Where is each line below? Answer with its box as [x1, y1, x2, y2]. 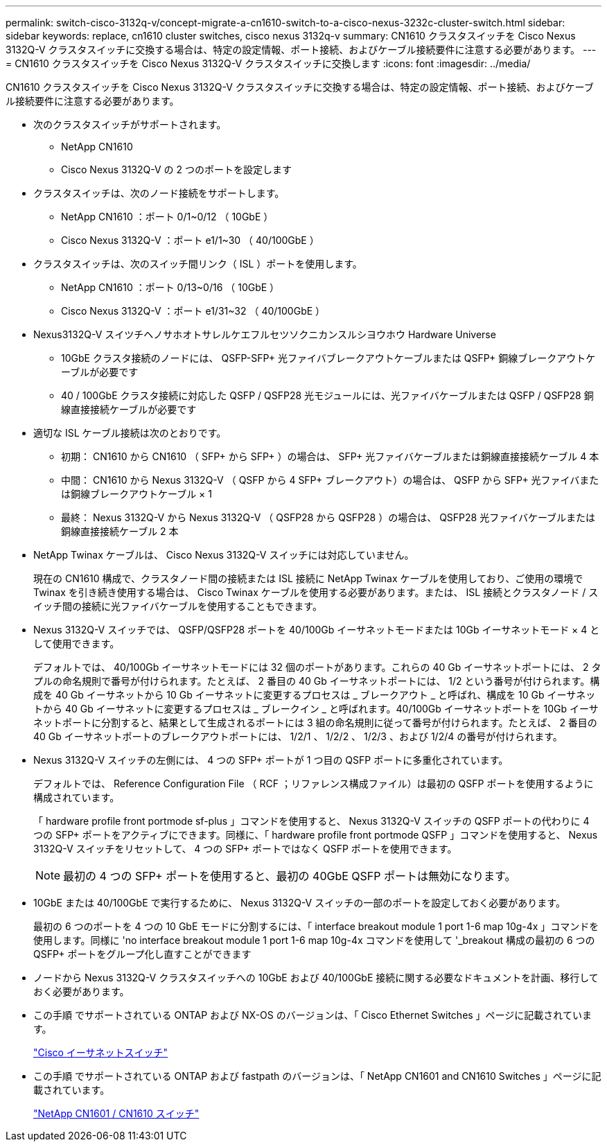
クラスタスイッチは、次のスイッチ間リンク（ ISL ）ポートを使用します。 [33, 258, 362, 270]
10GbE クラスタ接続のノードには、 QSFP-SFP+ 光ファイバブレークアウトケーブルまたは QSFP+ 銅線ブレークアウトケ [61, 352, 596, 364]
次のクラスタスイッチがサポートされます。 [33, 119, 227, 130]
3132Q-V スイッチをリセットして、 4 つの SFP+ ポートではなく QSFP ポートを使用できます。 [33, 843, 457, 855]
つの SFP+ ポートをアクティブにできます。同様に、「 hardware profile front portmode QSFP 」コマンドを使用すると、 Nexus [33, 829, 598, 841]
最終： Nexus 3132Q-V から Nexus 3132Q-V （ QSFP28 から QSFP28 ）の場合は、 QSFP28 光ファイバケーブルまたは [61, 511, 596, 523]
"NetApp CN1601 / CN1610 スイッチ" [33, 1107, 200, 1119]
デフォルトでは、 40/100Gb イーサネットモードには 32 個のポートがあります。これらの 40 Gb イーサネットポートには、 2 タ [33, 661, 601, 673]
